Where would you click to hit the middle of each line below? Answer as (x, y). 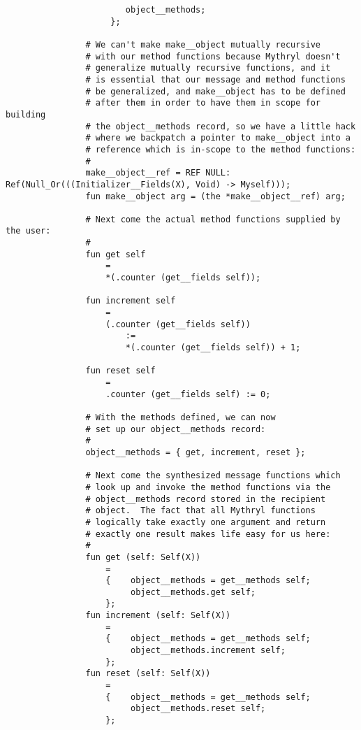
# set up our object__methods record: (176, 429)
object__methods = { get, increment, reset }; (196, 452)
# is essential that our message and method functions (215, 79)
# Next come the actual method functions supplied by (213, 219)
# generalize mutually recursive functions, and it (208, 68)
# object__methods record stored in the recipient (206, 499)
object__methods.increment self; (208, 651)
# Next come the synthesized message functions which (213, 476)
